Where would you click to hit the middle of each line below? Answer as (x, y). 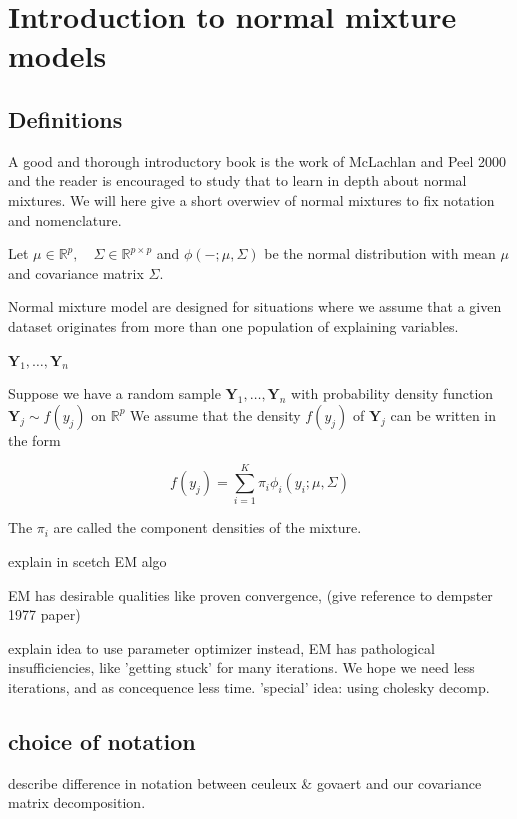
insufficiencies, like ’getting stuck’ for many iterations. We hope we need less (241, 667)
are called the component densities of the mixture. (207, 527)
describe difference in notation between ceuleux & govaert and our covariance (245, 782)
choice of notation (102, 740)
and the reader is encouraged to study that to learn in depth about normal (237, 180)
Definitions (65, 118)
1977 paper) (44, 614)
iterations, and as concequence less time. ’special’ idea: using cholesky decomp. (249, 686)
